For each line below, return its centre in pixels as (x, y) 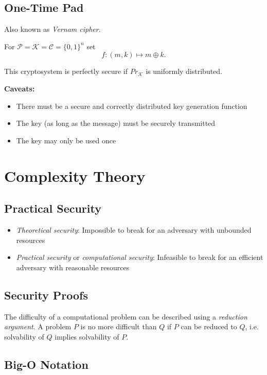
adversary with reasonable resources (73, 267)
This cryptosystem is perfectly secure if (66, 71)
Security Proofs (46, 295)
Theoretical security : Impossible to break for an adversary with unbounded (134, 229)
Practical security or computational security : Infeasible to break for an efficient (140, 257)
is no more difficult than (119, 326)
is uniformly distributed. (184, 71)
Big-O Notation (46, 364)
